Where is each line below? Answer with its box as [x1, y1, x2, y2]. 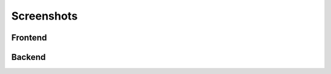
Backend [11, 52, 46, 62]
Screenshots [11, 9, 78, 23]
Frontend [11, 32, 47, 43]
